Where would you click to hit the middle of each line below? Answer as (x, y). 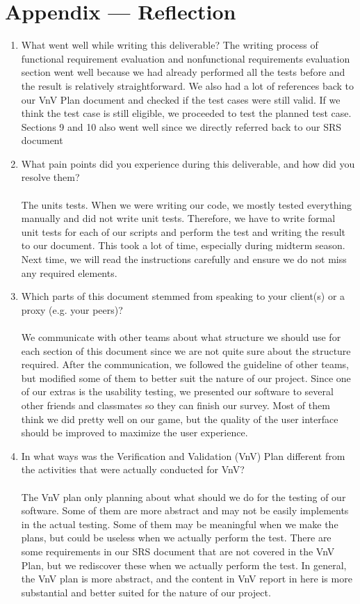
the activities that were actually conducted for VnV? (133, 469)
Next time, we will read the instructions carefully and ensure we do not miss (184, 259)
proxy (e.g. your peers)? (72, 309)
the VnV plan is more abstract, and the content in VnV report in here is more (187, 579)
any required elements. (69, 272)
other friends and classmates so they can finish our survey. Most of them (175, 405)
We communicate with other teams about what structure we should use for (181, 337)
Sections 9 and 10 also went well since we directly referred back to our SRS (181, 126)
